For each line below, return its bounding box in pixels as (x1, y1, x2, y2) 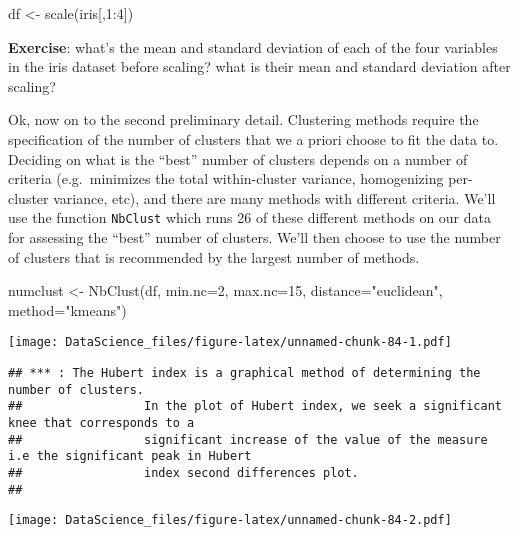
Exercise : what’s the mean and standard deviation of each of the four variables (8, 36, 498, 57)
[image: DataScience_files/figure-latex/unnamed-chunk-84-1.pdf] (8, 335, 452, 350)
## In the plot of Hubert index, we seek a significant (8, 399, 502, 414)
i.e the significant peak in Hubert (8, 449, 252, 464)
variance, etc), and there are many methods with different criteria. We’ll (53, 187, 496, 208)
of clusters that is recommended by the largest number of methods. (8, 246, 420, 267)
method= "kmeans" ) (8, 299, 127, 320)
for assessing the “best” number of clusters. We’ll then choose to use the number (8, 227, 501, 247)
